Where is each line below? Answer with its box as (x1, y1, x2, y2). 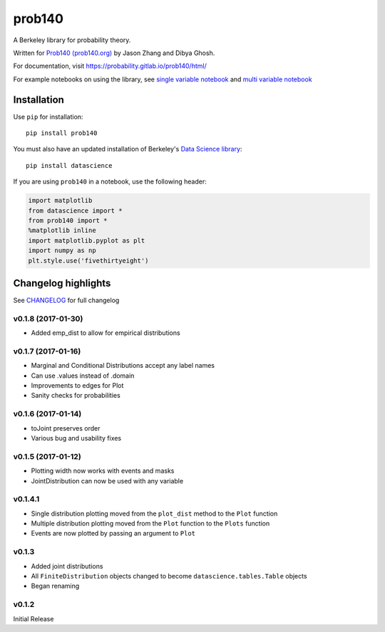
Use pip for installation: (13, 112, 83, 121)
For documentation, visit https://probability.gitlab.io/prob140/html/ (13, 61, 207, 71)
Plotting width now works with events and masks (31, 466, 175, 475)
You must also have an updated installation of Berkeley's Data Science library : (13, 145, 242, 154)
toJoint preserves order (31, 423, 101, 432)
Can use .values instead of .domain (31, 371, 135, 380)
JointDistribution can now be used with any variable (31, 476, 184, 485)
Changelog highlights (13, 277, 111, 289)
